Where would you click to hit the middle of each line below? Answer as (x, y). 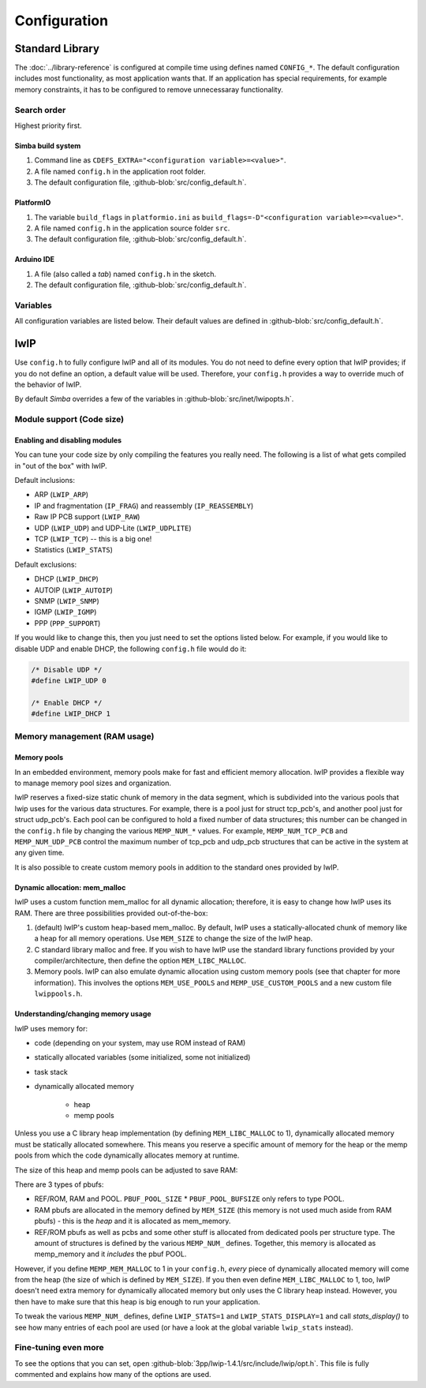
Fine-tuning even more (59, 1348)
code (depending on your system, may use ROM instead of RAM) (140, 1043)
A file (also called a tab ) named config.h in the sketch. (125, 274)
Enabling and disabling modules (68, 440)
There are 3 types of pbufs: (59, 1184)
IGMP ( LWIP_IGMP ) (65, 612)
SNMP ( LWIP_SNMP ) (67, 600)
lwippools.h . (58, 993)
